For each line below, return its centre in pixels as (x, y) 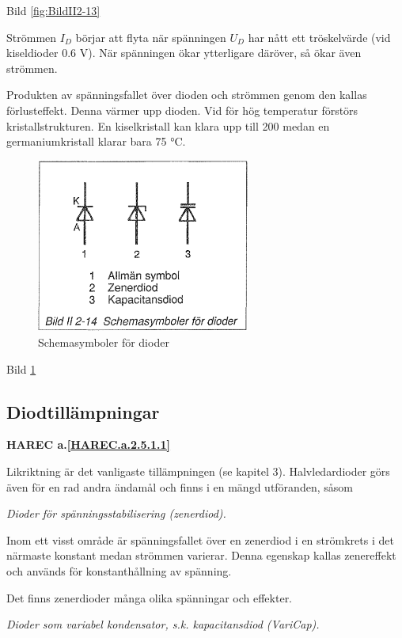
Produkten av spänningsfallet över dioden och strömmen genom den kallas (187, 95)
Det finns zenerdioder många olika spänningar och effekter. (150, 597)
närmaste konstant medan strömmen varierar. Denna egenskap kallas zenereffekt (201, 555)
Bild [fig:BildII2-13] (53, 10)
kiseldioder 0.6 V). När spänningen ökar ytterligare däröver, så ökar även (184, 53)
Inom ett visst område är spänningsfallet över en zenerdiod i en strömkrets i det (200, 539)
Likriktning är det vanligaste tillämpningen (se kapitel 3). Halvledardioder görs (198, 471)
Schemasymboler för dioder (104, 342)
